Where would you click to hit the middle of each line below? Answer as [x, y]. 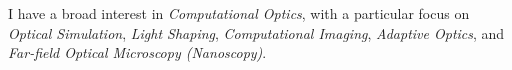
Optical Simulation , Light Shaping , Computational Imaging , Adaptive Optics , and [256, 32]
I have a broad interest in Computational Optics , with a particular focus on [239, 13]
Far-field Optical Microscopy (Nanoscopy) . [137, 52]
